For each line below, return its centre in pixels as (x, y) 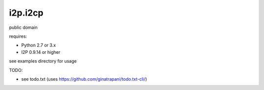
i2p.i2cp (26, 13)
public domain (23, 27)
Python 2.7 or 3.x (39, 45)
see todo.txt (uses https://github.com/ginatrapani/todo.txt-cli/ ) (84, 79)
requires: (18, 36)
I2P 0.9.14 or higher (41, 52)
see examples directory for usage (43, 61)
